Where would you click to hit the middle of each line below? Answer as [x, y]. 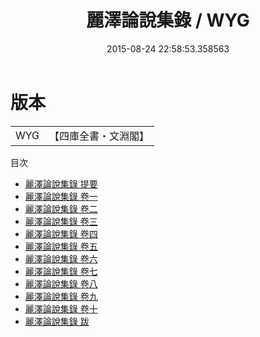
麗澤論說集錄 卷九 [61, 296]
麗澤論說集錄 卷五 [61, 246]
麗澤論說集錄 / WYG [168, 20]
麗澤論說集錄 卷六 [61, 258]
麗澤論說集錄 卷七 [61, 271]
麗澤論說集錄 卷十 [61, 308]
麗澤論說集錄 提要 [61, 183]
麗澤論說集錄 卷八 [61, 283]
